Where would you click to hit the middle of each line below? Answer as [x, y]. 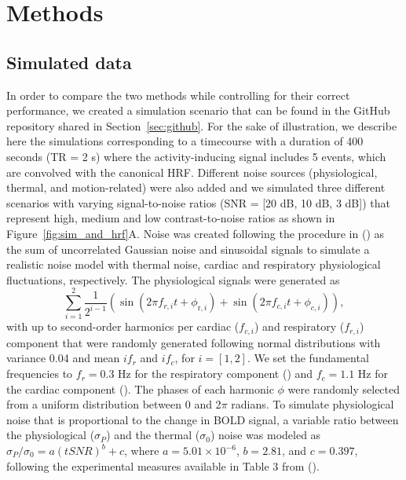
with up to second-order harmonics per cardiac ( [123, 326]
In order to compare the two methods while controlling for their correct [178, 95]
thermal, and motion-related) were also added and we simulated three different [196, 187]
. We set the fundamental [308, 358]
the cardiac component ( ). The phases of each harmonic [140, 388]
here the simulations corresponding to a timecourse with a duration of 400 [185, 141]
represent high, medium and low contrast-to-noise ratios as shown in [171, 218]
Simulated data [69, 62]
